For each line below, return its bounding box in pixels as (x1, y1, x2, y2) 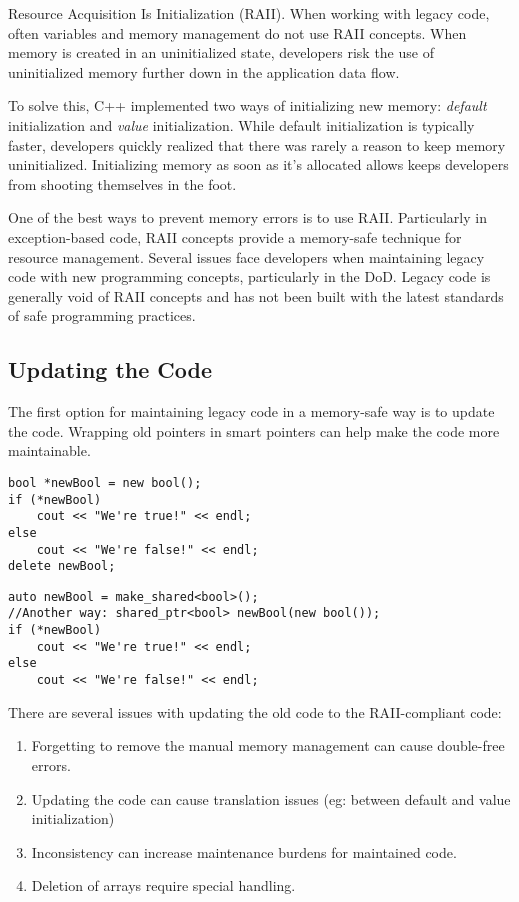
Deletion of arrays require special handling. (31, 875, 296, 896)
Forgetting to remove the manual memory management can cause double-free (31, 735, 505, 756)
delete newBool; (8, 559, 116, 574)
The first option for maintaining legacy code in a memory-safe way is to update (8, 401, 495, 422)
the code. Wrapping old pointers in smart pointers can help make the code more (8, 420, 500, 441)
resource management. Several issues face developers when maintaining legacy (8, 246, 485, 267)
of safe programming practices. (8, 305, 196, 326)
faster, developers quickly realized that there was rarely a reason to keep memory (8, 134, 506, 155)
